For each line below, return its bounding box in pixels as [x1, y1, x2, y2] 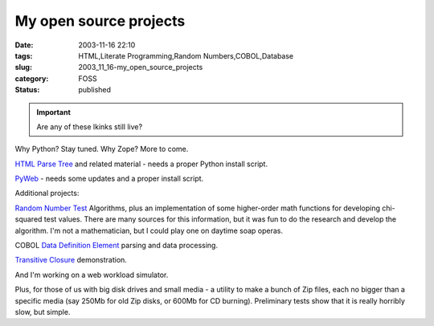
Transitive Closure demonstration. [14, 255, 128, 265]
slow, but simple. [14, 307, 71, 316]
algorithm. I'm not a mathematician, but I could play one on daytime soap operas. [14, 226, 284, 235]
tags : [14, 51, 33, 60]
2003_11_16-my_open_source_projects [78, 63, 203, 72]
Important [36, 107, 72, 116]
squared [14, 214, 43, 224]
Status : [14, 85, 40, 95]
